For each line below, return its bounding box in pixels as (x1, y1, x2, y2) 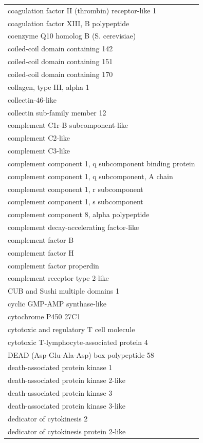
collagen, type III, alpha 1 (8, 81, 89, 92)
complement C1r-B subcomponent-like (8, 120, 128, 130)
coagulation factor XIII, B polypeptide (8, 17, 130, 28)
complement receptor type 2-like (8, 273, 109, 283)
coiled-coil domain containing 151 (8, 56, 113, 67)
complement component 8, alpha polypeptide (8, 209, 150, 220)
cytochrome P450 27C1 (8, 311, 81, 321)
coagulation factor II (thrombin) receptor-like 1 (8, 5, 157, 15)
